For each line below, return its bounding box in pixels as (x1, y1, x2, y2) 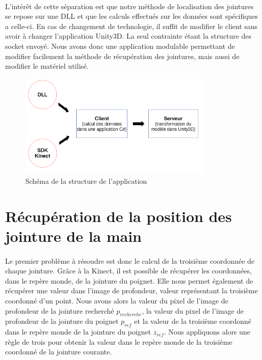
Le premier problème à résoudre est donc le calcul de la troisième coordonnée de (5, 255, 255, 266)
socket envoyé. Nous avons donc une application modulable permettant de (5, 40, 235, 51)
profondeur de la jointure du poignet (5, 316, 119, 326)
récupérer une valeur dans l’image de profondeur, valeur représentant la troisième (5, 285, 258, 296)
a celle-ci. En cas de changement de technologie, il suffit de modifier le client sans (5, 20, 258, 31)
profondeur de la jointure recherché (5, 305, 114, 316)
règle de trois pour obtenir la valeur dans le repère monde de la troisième (5, 336, 233, 347)
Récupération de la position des (5, 205, 232, 226)
